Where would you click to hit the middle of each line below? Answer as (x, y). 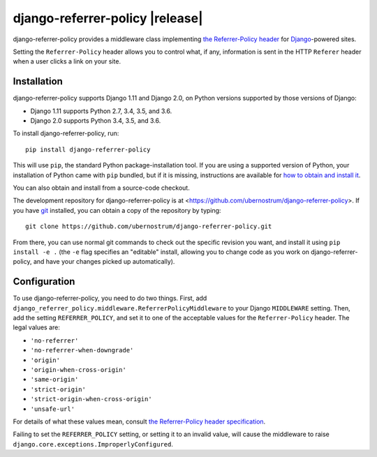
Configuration (44, 282)
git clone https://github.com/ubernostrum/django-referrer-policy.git (149, 226)
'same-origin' (54, 380)
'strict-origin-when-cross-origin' (91, 399)
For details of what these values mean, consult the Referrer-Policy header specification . (139, 421)
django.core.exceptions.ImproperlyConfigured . (93, 444)
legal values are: (37, 327)
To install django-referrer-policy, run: (66, 133)
